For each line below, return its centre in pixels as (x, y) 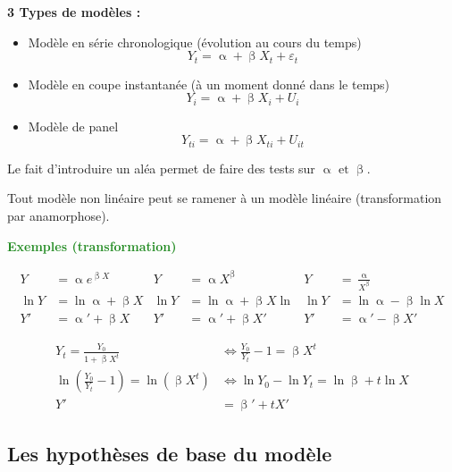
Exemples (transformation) (92, 245)
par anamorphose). (59, 215)
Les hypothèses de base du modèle (170, 453)
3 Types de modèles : (74, 12)
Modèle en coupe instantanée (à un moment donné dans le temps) (209, 84)
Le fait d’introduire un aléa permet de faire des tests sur (161, 168)
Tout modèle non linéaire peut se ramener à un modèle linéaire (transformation (225, 198)
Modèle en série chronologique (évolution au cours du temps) (195, 42)
